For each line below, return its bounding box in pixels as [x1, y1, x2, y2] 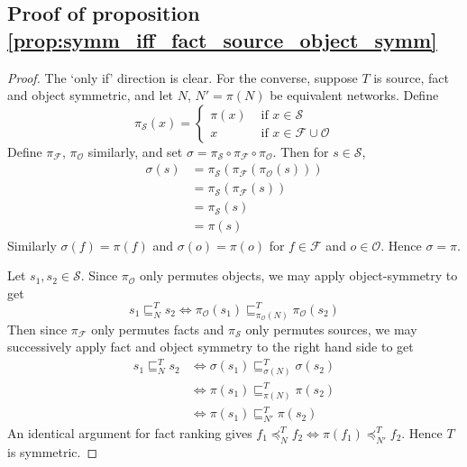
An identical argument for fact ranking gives [7, 423, 252, 442]
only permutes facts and [91, 319, 224, 338]
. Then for [272, 142, 329, 160]
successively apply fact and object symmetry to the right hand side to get [7, 337, 414, 356]
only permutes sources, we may [245, 319, 417, 338]
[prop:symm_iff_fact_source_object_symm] [7, 25, 437, 53]
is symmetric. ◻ [7, 442, 98, 461]
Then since [7, 319, 68, 338]
